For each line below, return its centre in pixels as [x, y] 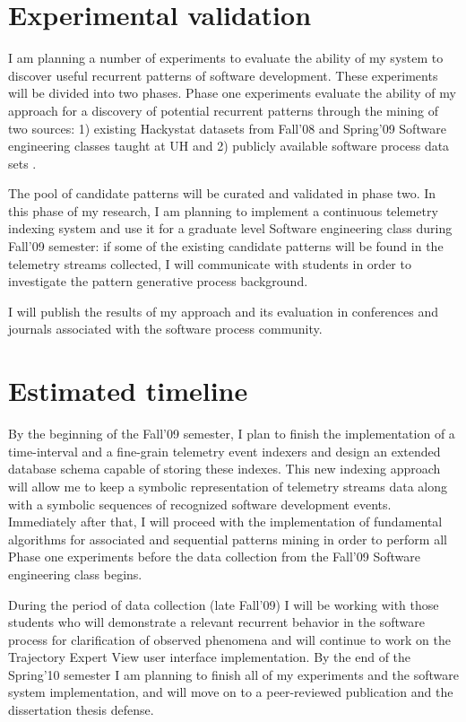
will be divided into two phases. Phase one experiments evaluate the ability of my [232, 93]
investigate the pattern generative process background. [158, 281]
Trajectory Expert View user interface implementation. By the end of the [210, 657]
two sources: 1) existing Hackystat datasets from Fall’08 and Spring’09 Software [227, 128]
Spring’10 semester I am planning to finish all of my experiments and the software [233, 674]
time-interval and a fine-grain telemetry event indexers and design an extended [224, 451]
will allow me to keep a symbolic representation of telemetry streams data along [228, 486]
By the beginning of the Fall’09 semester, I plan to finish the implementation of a [232, 434]
